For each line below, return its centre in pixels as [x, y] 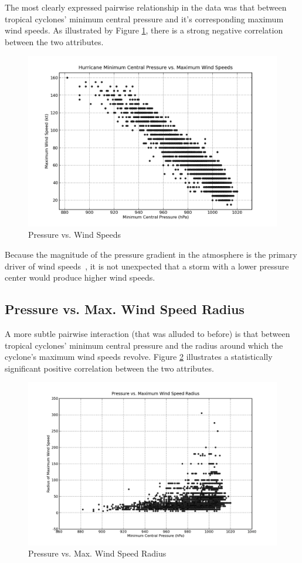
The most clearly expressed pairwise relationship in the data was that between [146, 7]
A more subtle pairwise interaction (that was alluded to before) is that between [147, 334]
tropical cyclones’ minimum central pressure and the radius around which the [144, 345]
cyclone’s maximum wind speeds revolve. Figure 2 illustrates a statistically [139, 357]
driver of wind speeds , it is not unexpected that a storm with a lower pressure [147, 266]
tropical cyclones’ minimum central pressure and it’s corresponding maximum [144, 18]
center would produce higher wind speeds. [80, 277]
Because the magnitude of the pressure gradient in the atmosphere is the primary [151, 254]
